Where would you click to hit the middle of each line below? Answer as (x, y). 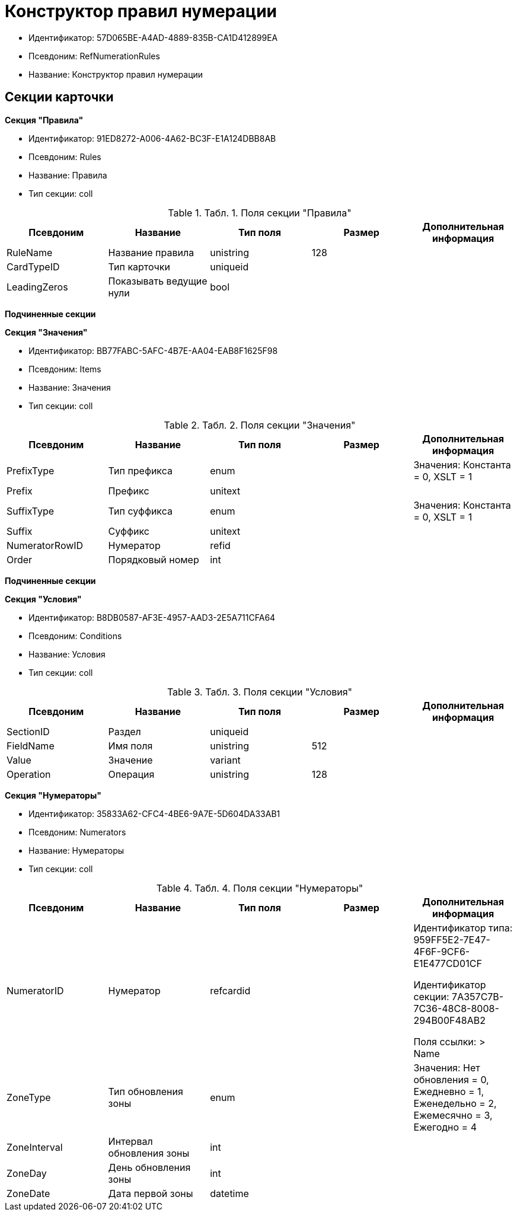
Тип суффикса (140, 511)
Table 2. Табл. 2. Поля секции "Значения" (260, 425)
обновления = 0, (451, 1079)
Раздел (125, 731)
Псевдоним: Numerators (77, 832)
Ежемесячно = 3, (453, 1115)
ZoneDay (27, 1173)
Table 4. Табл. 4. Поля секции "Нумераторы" (260, 888)
